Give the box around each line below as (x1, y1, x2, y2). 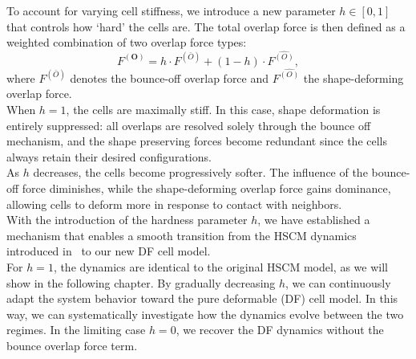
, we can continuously (285, 274, 391, 291)
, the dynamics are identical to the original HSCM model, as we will (53, 258, 388, 275)
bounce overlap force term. (6, 337, 138, 353)
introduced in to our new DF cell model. (6, 243, 211, 259)
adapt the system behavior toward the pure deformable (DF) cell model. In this (6, 290, 398, 307)
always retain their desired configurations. (6, 148, 212, 165)
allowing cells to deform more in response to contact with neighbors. (6, 195, 342, 212)
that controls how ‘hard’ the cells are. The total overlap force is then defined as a (6, 18, 406, 35)
